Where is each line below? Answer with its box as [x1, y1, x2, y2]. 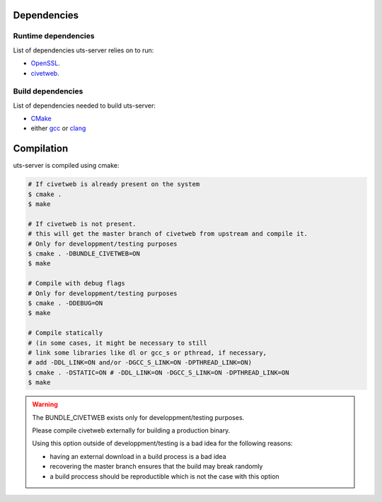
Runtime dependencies [13, 31, 95, 41]
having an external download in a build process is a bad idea [50, 452, 226, 460]
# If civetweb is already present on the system [28, 181, 200, 188]
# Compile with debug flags [28, 280, 125, 287]
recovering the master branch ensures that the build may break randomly [50, 462, 263, 471]
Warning [32, 400, 58, 409]
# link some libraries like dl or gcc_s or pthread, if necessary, [28, 349, 267, 357]
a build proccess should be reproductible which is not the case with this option [50, 472, 279, 481]
